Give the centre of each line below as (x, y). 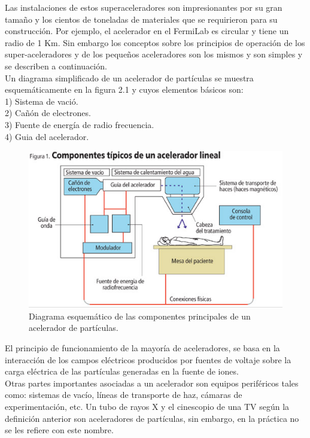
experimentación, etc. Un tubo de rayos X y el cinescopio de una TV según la (147, 406)
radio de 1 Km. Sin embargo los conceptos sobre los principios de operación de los (155, 42)
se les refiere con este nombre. (59, 430)
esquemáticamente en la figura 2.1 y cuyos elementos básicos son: (124, 89)
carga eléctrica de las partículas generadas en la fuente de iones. (122, 371)
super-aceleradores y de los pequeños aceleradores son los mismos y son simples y (154, 54)
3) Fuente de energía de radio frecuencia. (80, 124)
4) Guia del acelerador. (47, 136)
